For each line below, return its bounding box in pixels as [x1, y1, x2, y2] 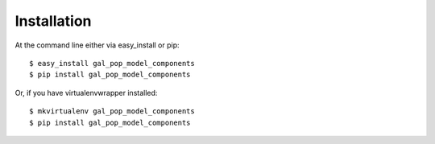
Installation [14, 12, 92, 30]
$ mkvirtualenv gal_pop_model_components [29, 107, 195, 116]
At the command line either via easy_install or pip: [14, 40, 180, 50]
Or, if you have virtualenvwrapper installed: [14, 88, 158, 97]
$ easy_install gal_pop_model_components [29, 59, 195, 68]
